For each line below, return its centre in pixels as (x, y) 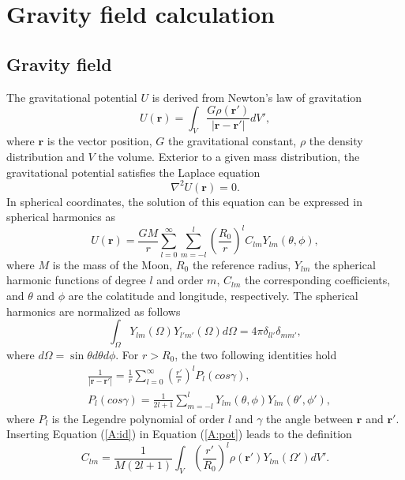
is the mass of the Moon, (112, 264)
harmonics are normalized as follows (94, 311)
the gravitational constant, (232, 141)
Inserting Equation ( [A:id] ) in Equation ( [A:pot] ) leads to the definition (179, 434)
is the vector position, (99, 141)
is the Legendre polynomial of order (138, 418)
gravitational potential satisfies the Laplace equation (133, 172)
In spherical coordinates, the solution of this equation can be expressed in (184, 201)
